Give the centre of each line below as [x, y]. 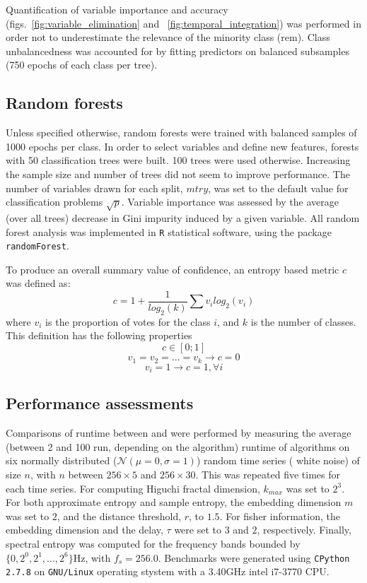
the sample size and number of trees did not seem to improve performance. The [178, 173]
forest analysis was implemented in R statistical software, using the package [169, 231]
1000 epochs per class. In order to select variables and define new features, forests [182, 146]
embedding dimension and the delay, [85, 530]
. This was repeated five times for [268, 474]
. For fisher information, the [280, 516]
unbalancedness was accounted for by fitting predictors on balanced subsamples [177, 51]
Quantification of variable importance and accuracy [117, 9]
